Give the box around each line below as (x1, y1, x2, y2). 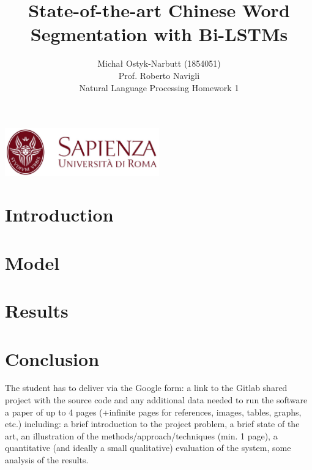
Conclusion (5, 346, 100, 371)
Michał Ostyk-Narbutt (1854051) (97, 57, 221, 70)
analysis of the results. (5, 453, 89, 466)
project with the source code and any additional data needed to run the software (5, 394, 308, 406)
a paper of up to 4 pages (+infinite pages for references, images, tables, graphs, (5, 405, 302, 418)
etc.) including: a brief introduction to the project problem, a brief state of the (5, 417, 300, 430)
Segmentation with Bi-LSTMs (30, 21, 288, 47)
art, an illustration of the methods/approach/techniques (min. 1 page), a (5, 429, 278, 442)
